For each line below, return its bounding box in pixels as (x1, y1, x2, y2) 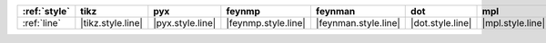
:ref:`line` (22, 17, 61, 29)
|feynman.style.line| (315, 17, 400, 29)
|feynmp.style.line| (226, 17, 307, 29)
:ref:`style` (22, 5, 70, 17)
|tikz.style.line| (80, 17, 143, 29)
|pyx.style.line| (153, 17, 217, 29)
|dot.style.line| (410, 17, 472, 29)
